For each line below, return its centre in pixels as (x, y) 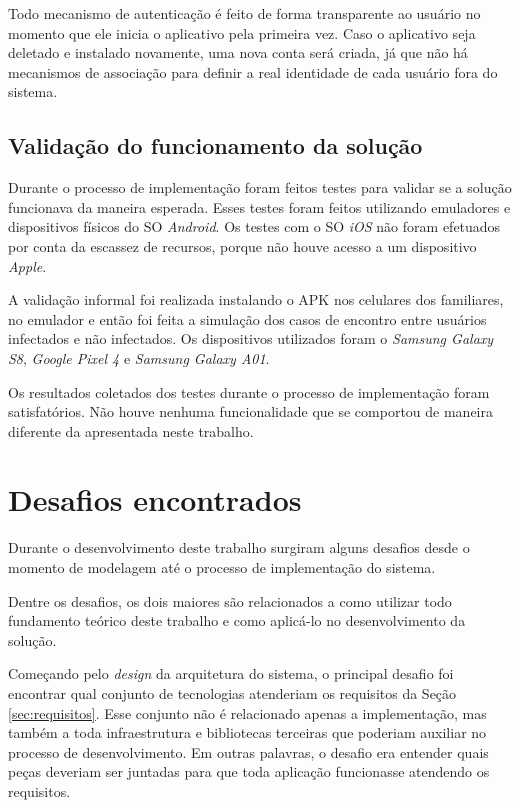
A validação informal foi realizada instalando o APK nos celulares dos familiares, (256, 299)
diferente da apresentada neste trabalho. (131, 430)
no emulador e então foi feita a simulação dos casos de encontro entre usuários (247, 318)
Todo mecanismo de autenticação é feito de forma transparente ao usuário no (244, 13)
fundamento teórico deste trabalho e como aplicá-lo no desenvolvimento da (237, 620)
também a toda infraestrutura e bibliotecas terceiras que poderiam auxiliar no (247, 732)
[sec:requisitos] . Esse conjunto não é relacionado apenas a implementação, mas (247, 712)
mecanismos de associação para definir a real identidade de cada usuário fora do (253, 71)
